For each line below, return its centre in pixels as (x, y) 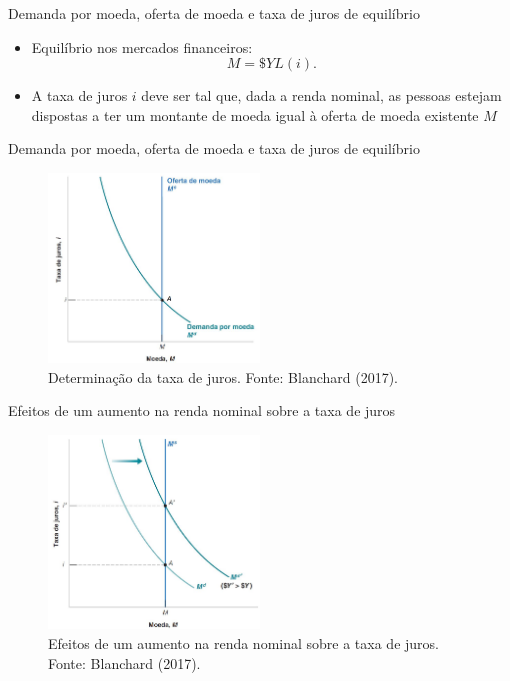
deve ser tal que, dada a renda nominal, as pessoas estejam (321, 95)
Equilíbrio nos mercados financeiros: (142, 46)
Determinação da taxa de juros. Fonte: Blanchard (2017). (223, 376)
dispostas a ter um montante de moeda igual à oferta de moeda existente (255, 114)
